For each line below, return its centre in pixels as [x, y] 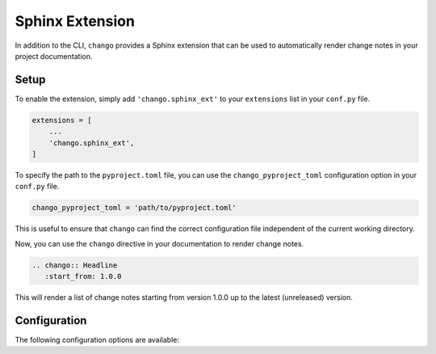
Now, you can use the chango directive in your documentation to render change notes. [159, 243]
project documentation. [54, 56]
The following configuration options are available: [97, 340]
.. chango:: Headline [75, 265]
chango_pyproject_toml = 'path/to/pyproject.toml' [134, 208]
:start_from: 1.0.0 [83, 276]
